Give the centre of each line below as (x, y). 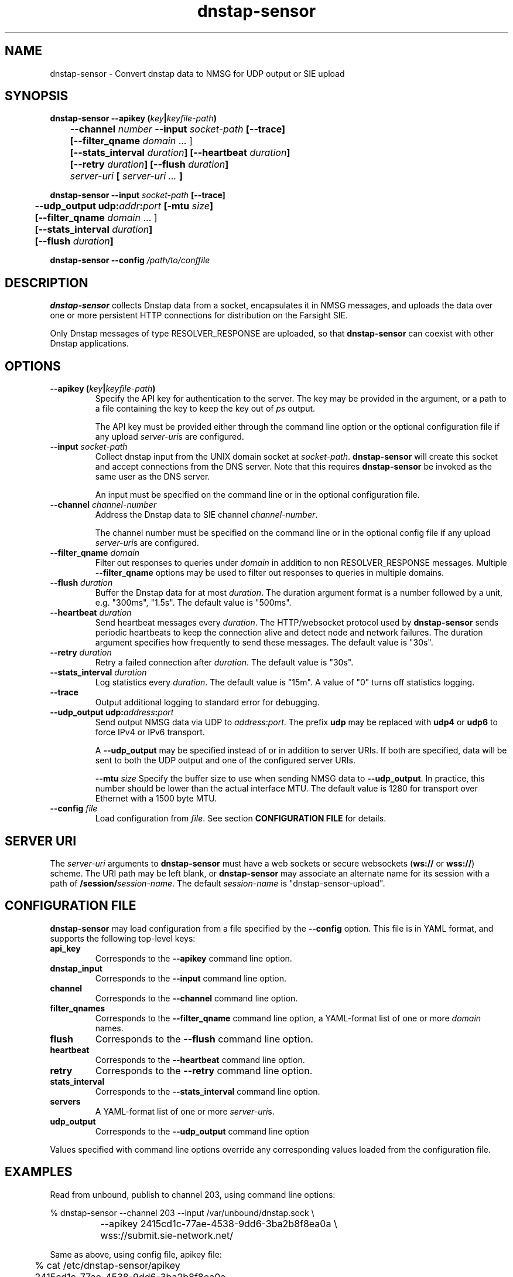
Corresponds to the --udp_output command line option (202, 1131)
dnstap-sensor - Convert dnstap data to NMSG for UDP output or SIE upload (197, 73)
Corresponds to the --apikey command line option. (194, 958)
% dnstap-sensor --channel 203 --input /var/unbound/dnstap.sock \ (182, 1213)
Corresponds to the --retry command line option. (204, 1070)
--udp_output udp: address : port (112, 712)
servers (65, 1101)
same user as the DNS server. (153, 477)
